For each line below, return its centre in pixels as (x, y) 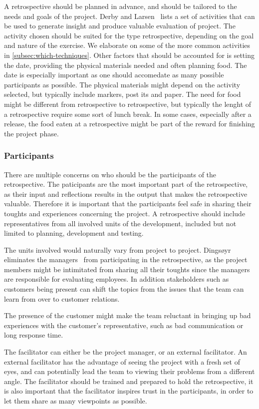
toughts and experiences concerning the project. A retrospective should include (125, 213)
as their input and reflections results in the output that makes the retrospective (126, 194)
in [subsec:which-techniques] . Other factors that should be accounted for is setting (129, 55)
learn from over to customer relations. (62, 298)
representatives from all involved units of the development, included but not (120, 223)
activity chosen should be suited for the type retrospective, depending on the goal (129, 35)
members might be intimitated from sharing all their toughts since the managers (127, 269)
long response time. (34, 335)
